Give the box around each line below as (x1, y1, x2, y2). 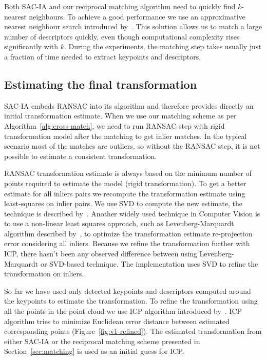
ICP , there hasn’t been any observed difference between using (4, 248, 197, 259)
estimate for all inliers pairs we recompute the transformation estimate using (4, 188, 245, 198)
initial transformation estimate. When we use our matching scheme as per (4, 110, 237, 121)
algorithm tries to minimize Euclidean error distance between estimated (4, 315, 230, 326)
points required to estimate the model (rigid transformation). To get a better (4, 177, 246, 188)
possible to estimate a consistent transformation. (4, 150, 157, 161)
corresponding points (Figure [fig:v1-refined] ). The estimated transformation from (4, 326, 262, 336)
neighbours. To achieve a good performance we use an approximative (29, 11, 245, 22)
